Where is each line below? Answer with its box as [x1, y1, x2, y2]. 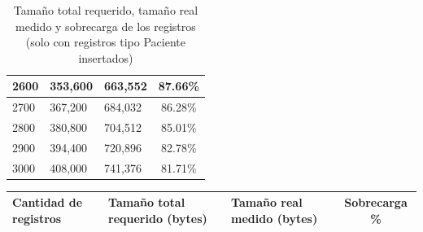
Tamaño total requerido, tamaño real [13, 2, 198, 18]
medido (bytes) [231, 209, 318, 226]
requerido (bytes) [108, 209, 207, 226]
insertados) [78, 49, 133, 66]
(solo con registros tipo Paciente [25, 33, 185, 50]
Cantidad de [12, 194, 83, 211]
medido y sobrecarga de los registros [15, 17, 196, 34]
